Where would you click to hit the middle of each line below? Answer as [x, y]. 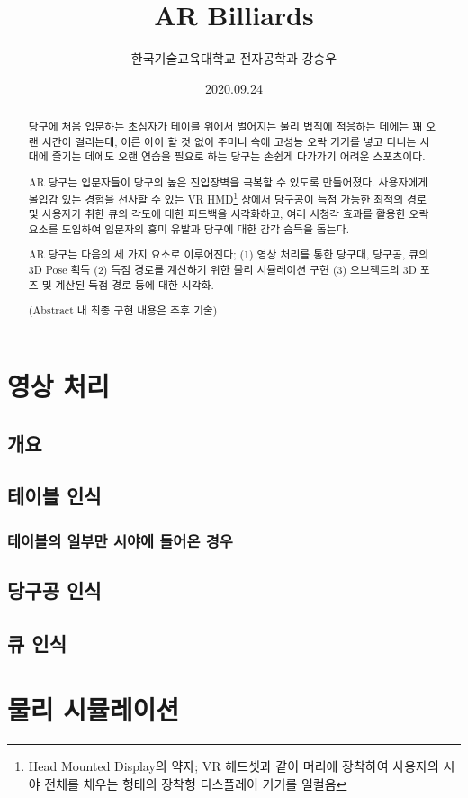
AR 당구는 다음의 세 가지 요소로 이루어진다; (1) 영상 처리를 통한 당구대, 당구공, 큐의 [229, 254]
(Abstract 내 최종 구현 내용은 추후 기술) [123, 310]
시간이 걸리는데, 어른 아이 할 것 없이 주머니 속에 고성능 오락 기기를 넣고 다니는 [229, 141]
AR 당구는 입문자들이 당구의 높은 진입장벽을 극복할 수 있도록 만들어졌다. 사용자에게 [228, 181]
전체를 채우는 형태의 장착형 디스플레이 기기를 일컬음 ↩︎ [196, 783]
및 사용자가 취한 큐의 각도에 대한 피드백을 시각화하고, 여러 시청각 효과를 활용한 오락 [229, 214]
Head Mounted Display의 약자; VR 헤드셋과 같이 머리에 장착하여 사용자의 [234, 766]
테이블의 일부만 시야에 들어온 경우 [120, 540]
